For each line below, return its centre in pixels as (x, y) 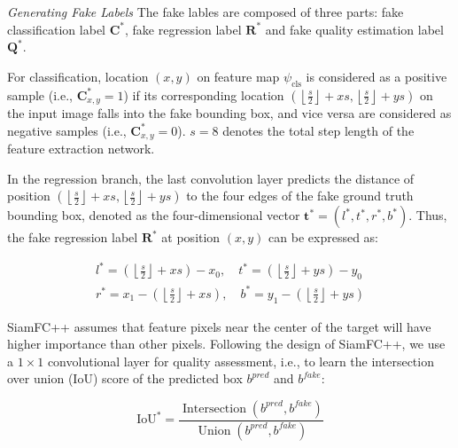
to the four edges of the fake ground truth (300, 196)
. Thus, (428, 215)
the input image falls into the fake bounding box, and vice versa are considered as (229, 113)
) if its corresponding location (204, 94)
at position (191, 237)
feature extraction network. (81, 149)
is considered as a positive (376, 76)
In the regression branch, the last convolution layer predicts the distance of (211, 178)
